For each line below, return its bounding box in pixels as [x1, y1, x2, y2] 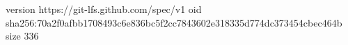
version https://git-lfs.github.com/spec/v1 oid [6, 2, 202, 16]
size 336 [6, 29, 39, 43]
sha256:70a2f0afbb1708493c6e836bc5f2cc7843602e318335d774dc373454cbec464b [6, 15, 342, 29]
